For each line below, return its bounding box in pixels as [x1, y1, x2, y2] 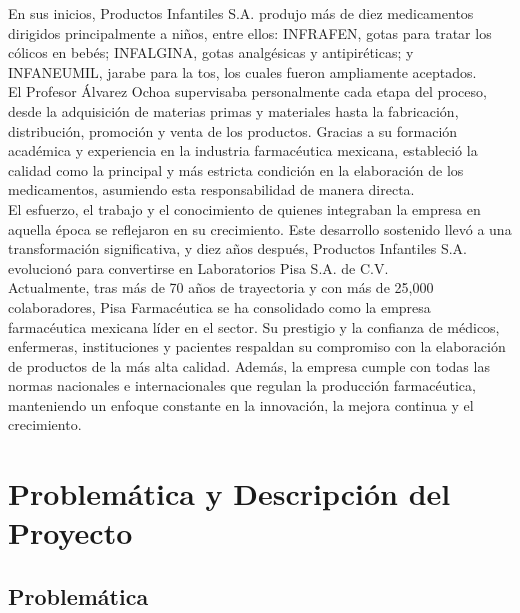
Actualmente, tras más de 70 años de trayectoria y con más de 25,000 [8, 277, 434, 298]
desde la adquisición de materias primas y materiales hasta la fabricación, [8, 100, 459, 121]
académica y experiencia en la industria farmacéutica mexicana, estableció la [8, 140, 478, 161]
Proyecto [8, 512, 133, 553]
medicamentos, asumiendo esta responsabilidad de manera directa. [8, 179, 415, 200]
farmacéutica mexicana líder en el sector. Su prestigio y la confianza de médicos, [8, 316, 500, 337]
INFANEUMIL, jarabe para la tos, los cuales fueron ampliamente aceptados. [8, 61, 477, 82]
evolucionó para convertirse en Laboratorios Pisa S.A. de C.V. [8, 257, 389, 278]
